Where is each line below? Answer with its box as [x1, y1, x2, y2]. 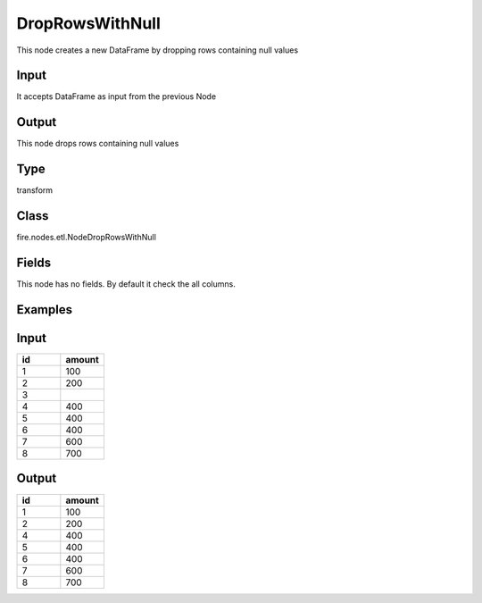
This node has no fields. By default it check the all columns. [16, 279, 236, 289]
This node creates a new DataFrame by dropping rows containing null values [16, 45, 299, 55]
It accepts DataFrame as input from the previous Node [16, 91, 217, 102]
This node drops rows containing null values [16, 138, 179, 149]
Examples [16, 302, 73, 317]
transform [16, 185, 54, 196]
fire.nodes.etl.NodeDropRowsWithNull [16, 232, 156, 243]
